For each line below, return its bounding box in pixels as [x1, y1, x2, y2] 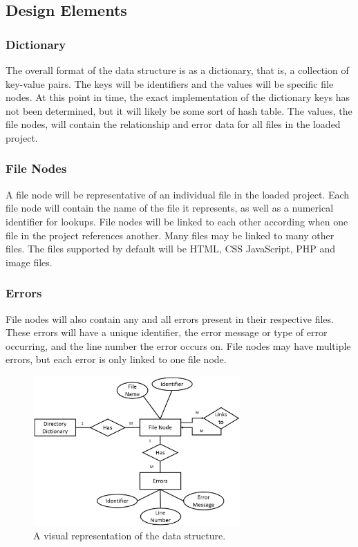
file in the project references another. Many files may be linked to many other [6, 228, 335, 242]
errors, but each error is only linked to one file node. [6, 352, 227, 367]
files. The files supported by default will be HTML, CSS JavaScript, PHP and [6, 241, 336, 256]
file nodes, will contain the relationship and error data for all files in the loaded [6, 117, 341, 131]
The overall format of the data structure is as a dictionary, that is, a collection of [6, 63, 349, 77]
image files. [6, 254, 53, 269]
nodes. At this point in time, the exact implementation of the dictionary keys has [6, 90, 350, 104]
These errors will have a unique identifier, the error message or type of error [6, 325, 328, 340]
